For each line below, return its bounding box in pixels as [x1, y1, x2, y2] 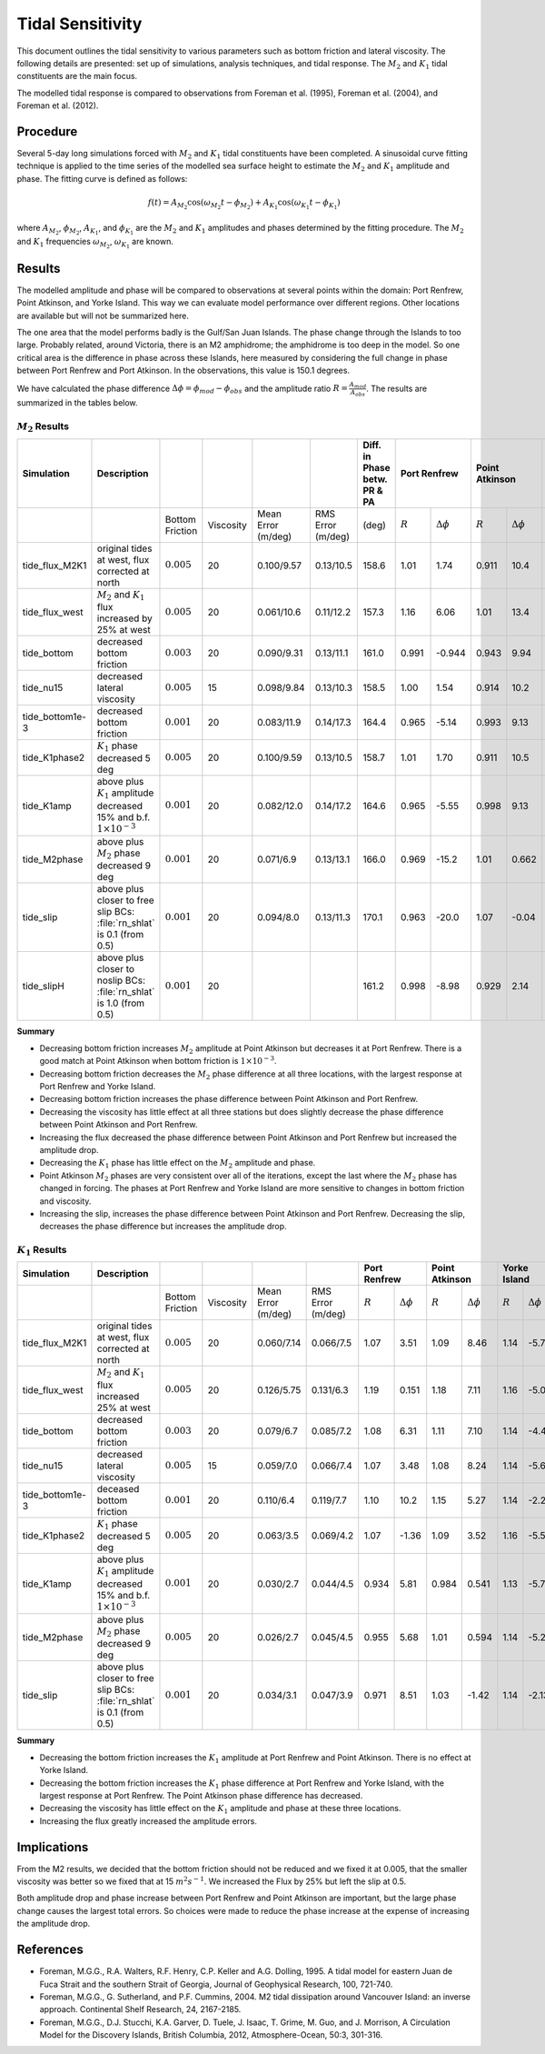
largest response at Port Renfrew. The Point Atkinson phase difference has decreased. [39, 1789, 363, 1800]
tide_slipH [22, 980, 65, 993]
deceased [96, 1482, 140, 1495]
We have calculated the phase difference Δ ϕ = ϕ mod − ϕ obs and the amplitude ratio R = [16, 383, 349, 396]
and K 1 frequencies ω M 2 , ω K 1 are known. [16, 236, 174, 250]
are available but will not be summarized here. [16, 310, 190, 321]
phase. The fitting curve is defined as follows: [16, 173, 188, 184]
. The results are [366, 383, 427, 394]
